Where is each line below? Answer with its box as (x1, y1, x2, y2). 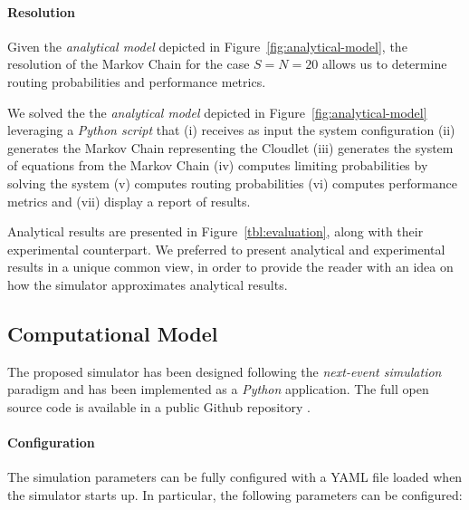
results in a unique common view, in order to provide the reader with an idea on (7, 257, 454, 276)
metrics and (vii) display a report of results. (7, 191, 251, 210)
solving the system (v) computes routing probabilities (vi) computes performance (7, 173, 457, 192)
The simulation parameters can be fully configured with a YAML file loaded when (7, 467, 463, 486)
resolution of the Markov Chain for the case (7, 54, 250, 73)
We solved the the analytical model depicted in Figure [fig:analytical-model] (7, 102, 427, 121)
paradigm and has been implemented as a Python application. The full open (7, 380, 429, 399)
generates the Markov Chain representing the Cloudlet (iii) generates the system (7, 138, 454, 157)
